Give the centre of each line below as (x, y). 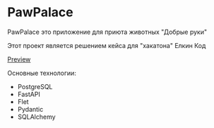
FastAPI (29, 94)
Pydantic (30, 109)
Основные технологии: (42, 73)
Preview (19, 59)
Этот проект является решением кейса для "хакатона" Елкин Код (107, 45)
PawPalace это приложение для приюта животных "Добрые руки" (107, 32)
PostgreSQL (35, 86)
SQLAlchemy (36, 117)
